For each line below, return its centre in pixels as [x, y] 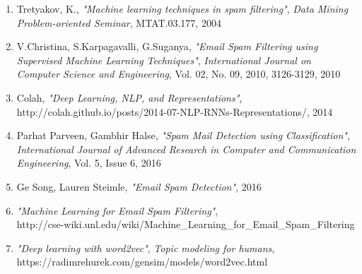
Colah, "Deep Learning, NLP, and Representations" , [129, 97]
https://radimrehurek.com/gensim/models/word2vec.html [142, 262]
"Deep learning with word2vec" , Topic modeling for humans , [146, 248]
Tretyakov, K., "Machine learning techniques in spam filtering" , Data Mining [182, 8]
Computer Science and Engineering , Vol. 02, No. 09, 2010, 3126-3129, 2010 [179, 74]
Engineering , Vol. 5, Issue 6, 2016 [89, 163]
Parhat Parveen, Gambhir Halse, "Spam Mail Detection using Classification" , [183, 135]
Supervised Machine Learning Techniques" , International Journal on [164, 60]
